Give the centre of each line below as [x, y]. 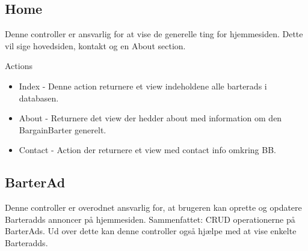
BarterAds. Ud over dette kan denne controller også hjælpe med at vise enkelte [151, 231]
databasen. [39, 98]
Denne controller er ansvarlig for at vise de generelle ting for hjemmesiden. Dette [154, 34]
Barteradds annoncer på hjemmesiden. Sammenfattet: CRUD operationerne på [150, 219]
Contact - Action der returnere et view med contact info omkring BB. [147, 150]
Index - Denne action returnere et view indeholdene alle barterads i [143, 86]
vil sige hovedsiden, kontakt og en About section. [95, 45]
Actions [19, 66]
